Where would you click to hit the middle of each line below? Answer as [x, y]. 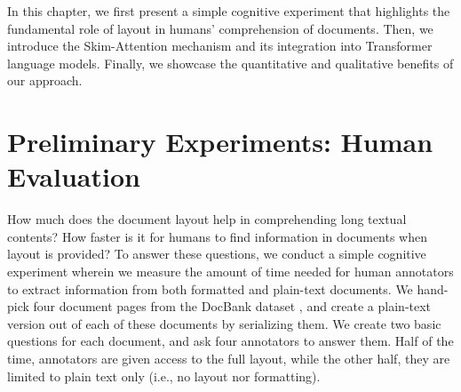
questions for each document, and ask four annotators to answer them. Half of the [230, 341]
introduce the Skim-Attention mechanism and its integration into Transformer [220, 46]
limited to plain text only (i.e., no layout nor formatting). [164, 376]
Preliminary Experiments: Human [220, 142]
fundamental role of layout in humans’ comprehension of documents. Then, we [220, 28]
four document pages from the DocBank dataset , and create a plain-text [232, 306]
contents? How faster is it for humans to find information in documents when [218, 236]
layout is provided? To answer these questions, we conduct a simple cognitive [217, 254]
